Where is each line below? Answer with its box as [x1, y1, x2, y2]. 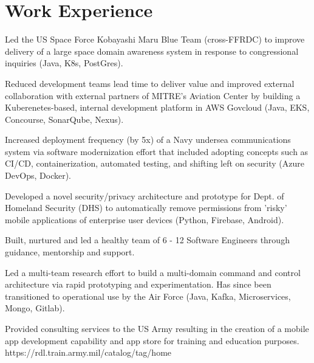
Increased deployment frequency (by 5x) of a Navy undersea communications [5, 133, 291, 146]
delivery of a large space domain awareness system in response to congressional [5, 44, 299, 57]
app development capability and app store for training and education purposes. [5, 334, 299, 347]
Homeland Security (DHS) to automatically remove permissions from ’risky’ [5, 201, 287, 214]
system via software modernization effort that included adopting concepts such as [5, 145, 309, 157]
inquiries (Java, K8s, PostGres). [5, 57, 123, 69]
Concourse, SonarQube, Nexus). [5, 112, 124, 125]
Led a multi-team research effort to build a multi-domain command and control [5, 266, 301, 278]
